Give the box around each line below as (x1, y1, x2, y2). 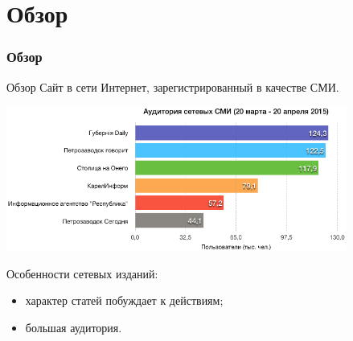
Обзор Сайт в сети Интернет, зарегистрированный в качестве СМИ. (6, 78, 339, 95)
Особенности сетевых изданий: (6, 265, 158, 281)
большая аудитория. (25, 318, 122, 335)
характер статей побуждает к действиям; (25, 292, 224, 309)
